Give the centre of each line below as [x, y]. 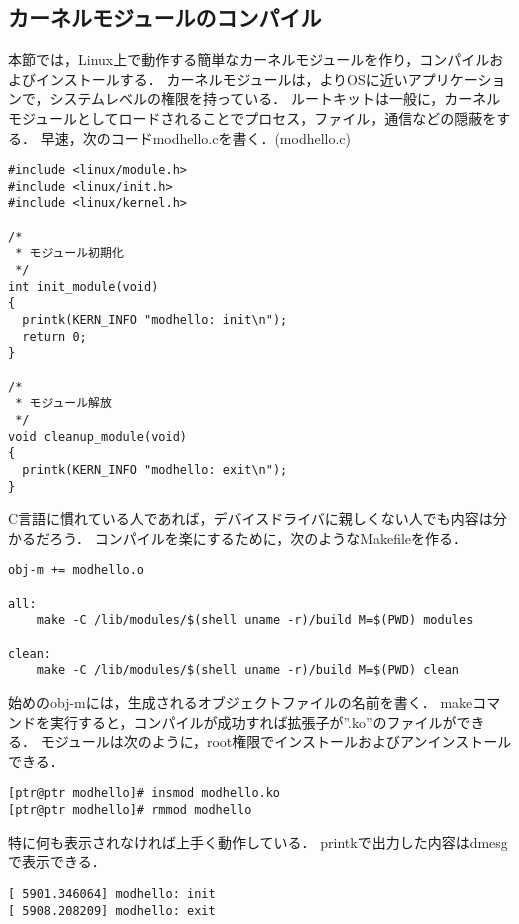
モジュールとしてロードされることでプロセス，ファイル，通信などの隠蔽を [252, 117]
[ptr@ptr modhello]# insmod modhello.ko [144, 793]
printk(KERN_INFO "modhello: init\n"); [155, 320]
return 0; [54, 336]
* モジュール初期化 [69, 253]
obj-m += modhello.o [76, 570]
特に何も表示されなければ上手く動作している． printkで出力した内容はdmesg [258, 841]
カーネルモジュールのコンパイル [165, 17]
